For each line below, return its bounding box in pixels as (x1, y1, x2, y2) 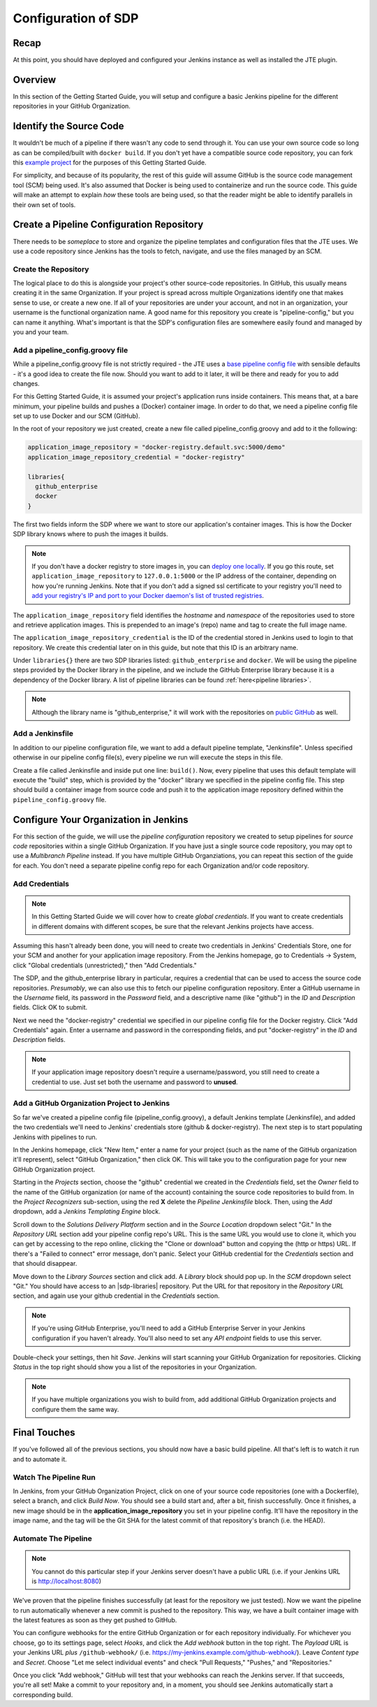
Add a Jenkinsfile (13, 729, 73, 738)
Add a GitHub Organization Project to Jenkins (13, 1099, 170, 1108)
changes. (13, 379, 40, 387)
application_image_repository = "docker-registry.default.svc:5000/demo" (27, 443, 286, 451)
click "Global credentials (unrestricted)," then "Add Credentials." (13, 961, 197, 969)
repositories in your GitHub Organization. (13, 102, 131, 110)
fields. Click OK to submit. (13, 1004, 88, 1012)
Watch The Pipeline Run (13, 1472, 96, 1482)
